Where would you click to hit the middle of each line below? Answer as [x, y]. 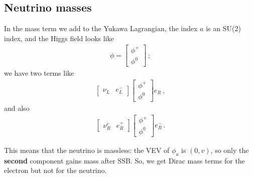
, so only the [230, 150]
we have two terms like [39, 73]
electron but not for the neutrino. [55, 170]
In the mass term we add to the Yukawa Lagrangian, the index [101, 28]
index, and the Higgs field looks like [59, 38]
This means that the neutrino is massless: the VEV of [87, 150]
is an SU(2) [223, 28]
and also [17, 108]
